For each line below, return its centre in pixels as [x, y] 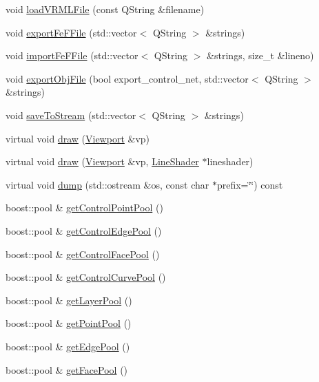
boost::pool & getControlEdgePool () [84, 230]
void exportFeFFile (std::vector [71, 32]
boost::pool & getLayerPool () [69, 300]
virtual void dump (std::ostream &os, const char [107, 184]
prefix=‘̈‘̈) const [250, 184]
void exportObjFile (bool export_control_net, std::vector [127, 78]
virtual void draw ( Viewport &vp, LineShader [102, 161]
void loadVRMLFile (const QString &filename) [105, 9]
